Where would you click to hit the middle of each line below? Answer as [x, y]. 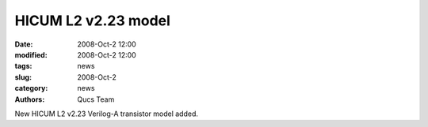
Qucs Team [96, 99]
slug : [23, 77]
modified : [31, 54]
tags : [23, 66]
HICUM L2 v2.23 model [92, 21]
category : [31, 88]
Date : [24, 44]
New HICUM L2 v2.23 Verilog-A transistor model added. [106, 114]
